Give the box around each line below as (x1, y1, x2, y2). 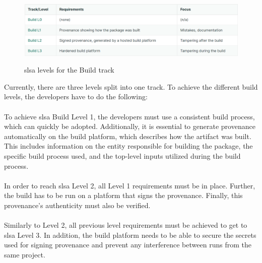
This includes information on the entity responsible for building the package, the (4, 141, 253, 151)
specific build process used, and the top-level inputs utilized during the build (4, 151, 241, 161)
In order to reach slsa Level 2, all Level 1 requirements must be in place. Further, (4, 180, 255, 190)
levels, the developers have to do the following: (4, 91, 148, 102)
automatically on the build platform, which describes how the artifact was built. (4, 130, 251, 141)
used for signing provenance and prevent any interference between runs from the (4, 239, 251, 250)
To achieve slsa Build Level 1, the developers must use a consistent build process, (4, 111, 255, 121)
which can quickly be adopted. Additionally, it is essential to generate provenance (4, 121, 255, 131)
